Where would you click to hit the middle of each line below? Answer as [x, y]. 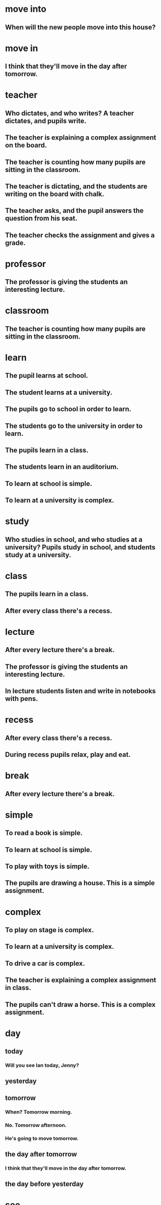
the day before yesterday [44, 1184]
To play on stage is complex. [50, 930]
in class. [18, 988]
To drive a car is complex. [45, 963]
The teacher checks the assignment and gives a [80, 235]
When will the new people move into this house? [80, 27]
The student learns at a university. [59, 392]
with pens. [22, 699]
